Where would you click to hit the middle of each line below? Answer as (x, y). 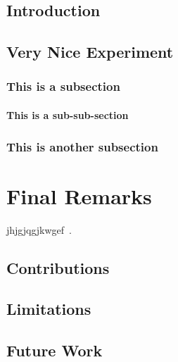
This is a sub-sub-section (68, 115)
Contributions (58, 267)
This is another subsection (82, 146)
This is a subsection (63, 86)
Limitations (49, 309)
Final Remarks (79, 195)
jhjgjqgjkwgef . (39, 229)
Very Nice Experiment (90, 52)
